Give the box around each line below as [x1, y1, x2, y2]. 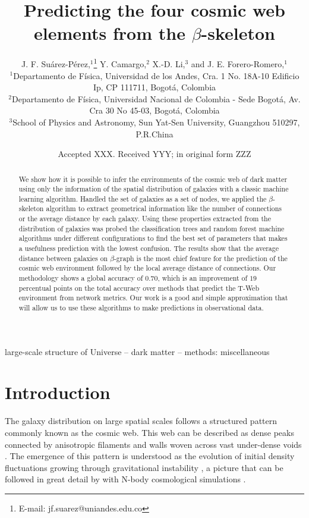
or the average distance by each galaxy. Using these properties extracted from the [18, 214, 271, 224]
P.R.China [135, 127, 174, 140]
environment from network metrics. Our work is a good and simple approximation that [18, 293, 288, 303]
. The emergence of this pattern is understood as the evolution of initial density [5, 450, 295, 462]
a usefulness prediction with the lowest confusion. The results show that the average [18, 243, 279, 253]
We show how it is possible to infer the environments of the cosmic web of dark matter [18, 174, 288, 184]
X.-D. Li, [152, 57, 185, 70]
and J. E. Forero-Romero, [191, 57, 285, 70]
